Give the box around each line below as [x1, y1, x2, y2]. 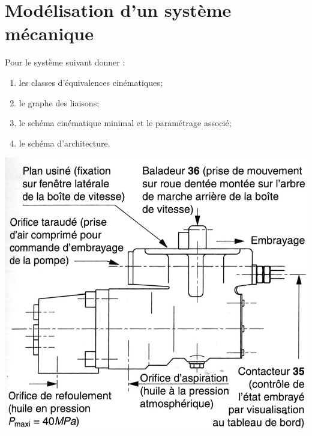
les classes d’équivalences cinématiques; [19, 76, 163, 88]
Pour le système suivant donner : [5, 56, 125, 68]
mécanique [5, 21, 94, 46]
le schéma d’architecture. [19, 136, 110, 149]
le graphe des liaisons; [19, 96, 100, 109]
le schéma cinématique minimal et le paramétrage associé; [19, 117, 232, 129]
